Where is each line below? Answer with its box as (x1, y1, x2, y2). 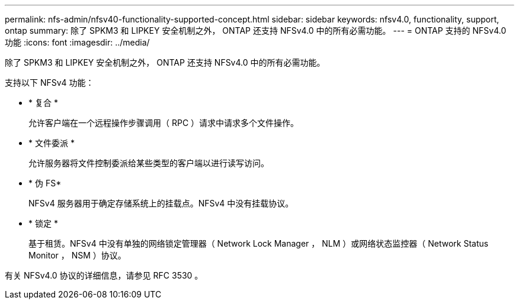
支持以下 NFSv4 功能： (5, 77, 94, 88)
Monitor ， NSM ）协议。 (28, 250, 126, 260)
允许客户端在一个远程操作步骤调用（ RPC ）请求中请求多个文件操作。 (28, 118, 299, 128)
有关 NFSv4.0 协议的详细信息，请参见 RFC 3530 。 (5, 270, 203, 280)
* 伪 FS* (28, 178, 62, 188)
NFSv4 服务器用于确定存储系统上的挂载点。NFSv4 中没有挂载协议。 (28, 198, 294, 208)
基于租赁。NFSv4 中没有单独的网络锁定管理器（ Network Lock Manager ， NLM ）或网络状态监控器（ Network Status (28, 238, 489, 248)
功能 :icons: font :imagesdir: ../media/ (5, 37, 150, 47)
